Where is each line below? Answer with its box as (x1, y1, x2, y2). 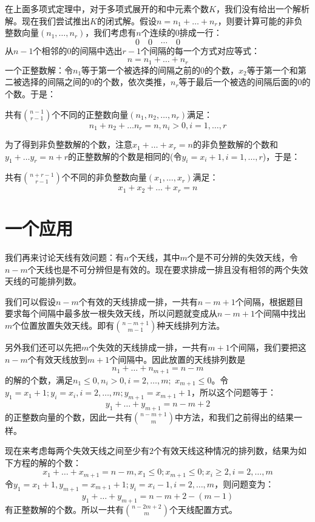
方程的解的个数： (13, 456, 81, 469)
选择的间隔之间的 (21, 75, 90, 88)
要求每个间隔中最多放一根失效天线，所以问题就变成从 (5, 307, 217, 320)
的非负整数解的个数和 (192, 138, 278, 151)
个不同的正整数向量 (52, 108, 129, 120)
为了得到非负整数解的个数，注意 (5, 138, 132, 151)
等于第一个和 (246, 63, 298, 76)
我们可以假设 (5, 295, 56, 307)
